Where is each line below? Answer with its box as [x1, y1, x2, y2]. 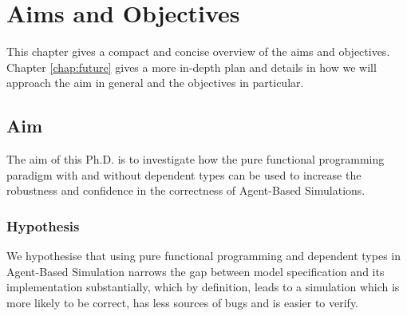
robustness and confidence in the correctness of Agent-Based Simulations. [6, 182, 366, 199]
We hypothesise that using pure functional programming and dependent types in [6, 247, 401, 264]
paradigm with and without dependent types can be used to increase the [6, 166, 362, 183]
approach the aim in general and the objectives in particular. [6, 74, 304, 91]
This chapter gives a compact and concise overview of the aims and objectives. [6, 43, 390, 60]
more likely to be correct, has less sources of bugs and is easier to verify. [6, 294, 359, 310]
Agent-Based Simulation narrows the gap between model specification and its [6, 263, 385, 279]
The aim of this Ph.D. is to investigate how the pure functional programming [6, 151, 385, 168]
